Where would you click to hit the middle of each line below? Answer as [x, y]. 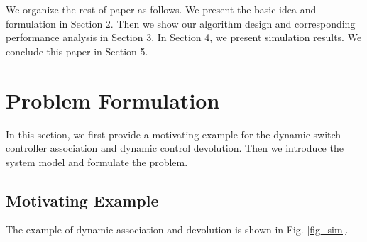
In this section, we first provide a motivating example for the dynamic [158, 134]
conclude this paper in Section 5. [77, 51]
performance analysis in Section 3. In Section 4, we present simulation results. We [184, 37]
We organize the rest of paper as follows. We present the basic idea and [161, 9]
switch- [329, 134]
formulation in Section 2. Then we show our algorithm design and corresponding [181, 23]
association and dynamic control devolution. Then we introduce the [197, 148]
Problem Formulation [113, 100]
